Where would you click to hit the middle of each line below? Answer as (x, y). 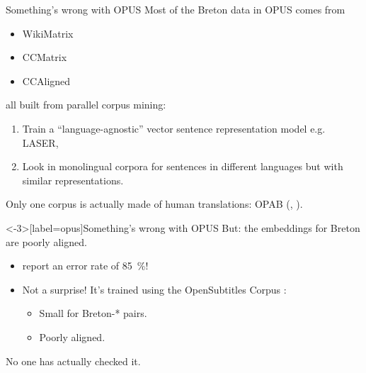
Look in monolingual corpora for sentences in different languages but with (183, 166)
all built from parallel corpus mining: (86, 105)
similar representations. (73, 180)
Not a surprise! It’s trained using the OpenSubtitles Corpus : (154, 289)
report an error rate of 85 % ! (85, 266)
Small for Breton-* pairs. (93, 313)
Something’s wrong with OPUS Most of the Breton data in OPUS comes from (176, 9)
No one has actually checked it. (73, 361)
